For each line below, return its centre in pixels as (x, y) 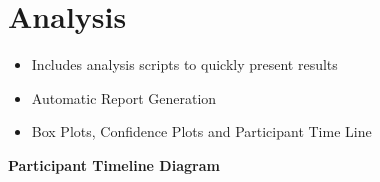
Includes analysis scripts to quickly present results (184, 64)
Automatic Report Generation (124, 97)
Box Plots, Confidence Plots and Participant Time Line (201, 131)
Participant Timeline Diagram (114, 164)
